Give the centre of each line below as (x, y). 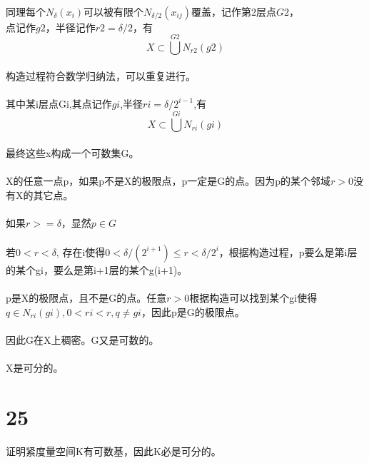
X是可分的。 (35, 368)
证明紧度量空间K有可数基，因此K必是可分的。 (113, 451)
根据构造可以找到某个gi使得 (253, 298)
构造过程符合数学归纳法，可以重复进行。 (101, 75)
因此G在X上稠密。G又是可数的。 (82, 339)
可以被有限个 (114, 11)
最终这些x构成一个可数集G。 (72, 152)
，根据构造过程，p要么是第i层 (288, 251)
